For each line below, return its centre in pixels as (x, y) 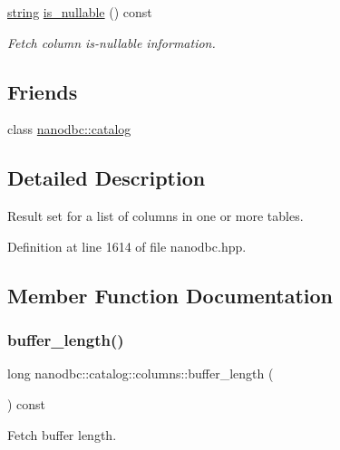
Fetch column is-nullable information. (112, 42)
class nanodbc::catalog (69, 129)
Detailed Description (107, 178)
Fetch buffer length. (62, 434)
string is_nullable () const (80, 12)
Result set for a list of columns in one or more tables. (155, 216)
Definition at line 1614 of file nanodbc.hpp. (127, 246)
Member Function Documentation (170, 295)
